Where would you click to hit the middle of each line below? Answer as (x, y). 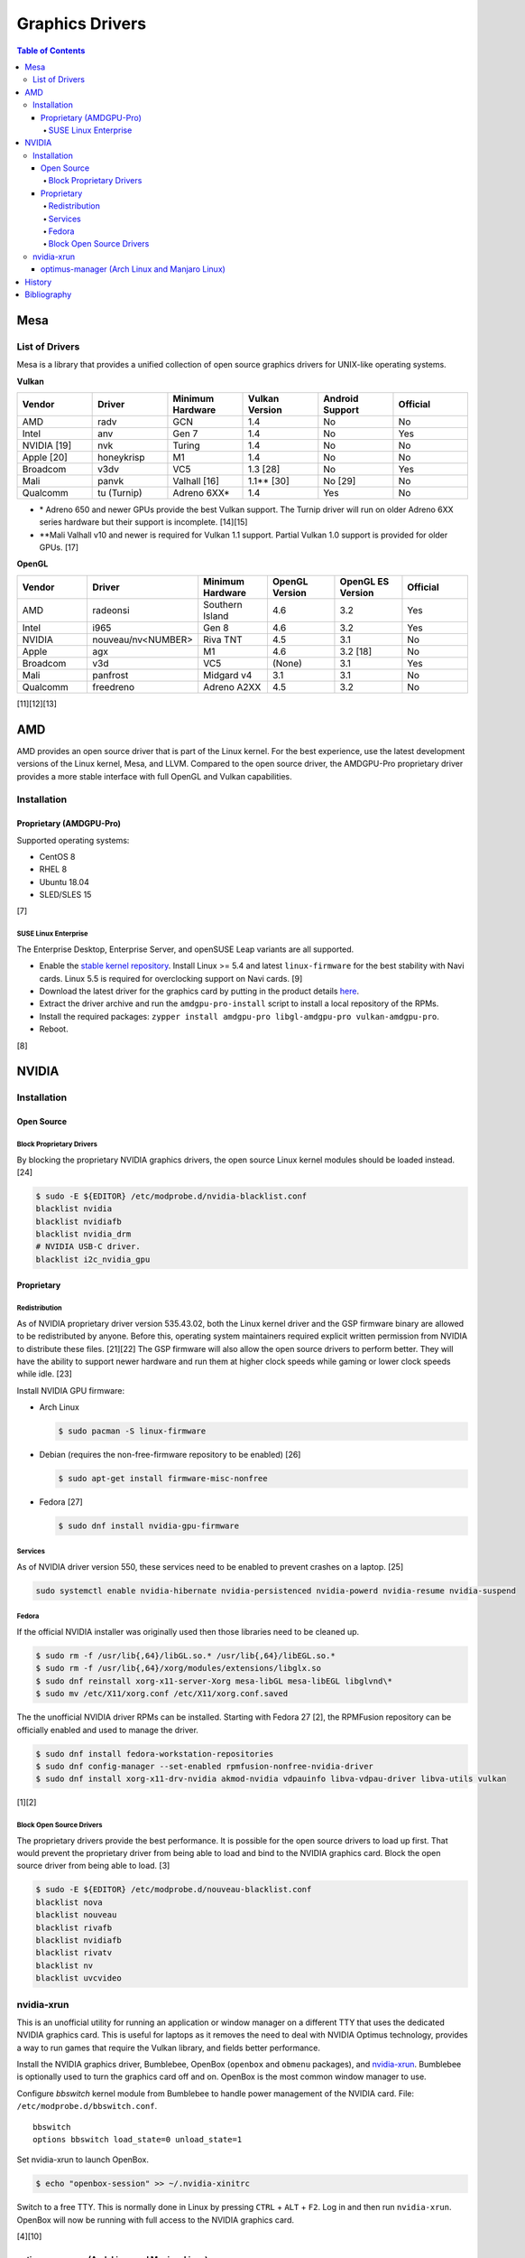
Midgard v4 (228, 675)
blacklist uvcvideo (78, 1978)
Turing (186, 445)
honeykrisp (121, 457)
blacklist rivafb (74, 1927)
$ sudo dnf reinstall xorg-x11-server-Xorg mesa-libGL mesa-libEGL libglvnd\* (214, 1681)
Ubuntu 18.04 (64, 882)
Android (341, 398)
